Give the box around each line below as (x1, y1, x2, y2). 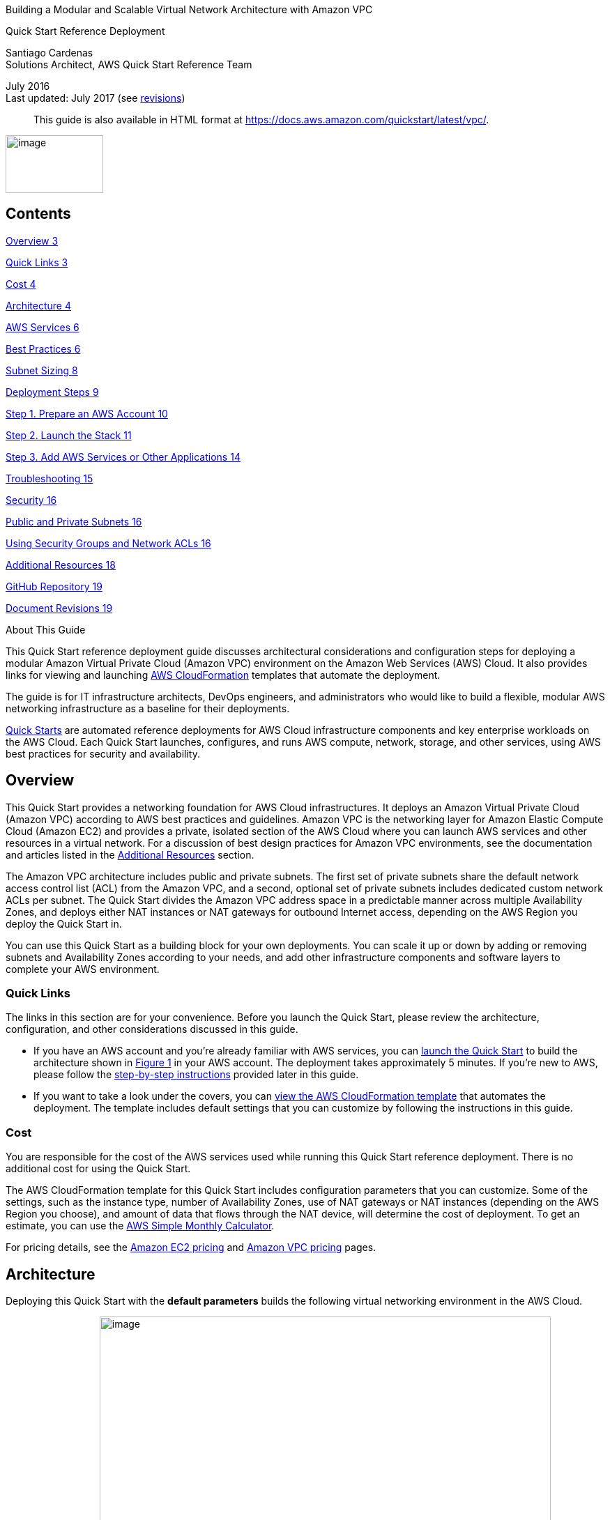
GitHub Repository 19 (6, 580, 102, 592)
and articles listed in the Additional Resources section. (6, 848, 254, 861)
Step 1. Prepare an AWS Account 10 (6, 407, 168, 420)
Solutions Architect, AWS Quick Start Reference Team (6, 59, 252, 70)
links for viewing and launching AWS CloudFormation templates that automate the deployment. (6, 668, 441, 681)
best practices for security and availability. (6, 747, 200, 760)
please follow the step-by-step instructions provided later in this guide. (33, 1068, 359, 1081)
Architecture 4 (6, 299, 72, 312)
